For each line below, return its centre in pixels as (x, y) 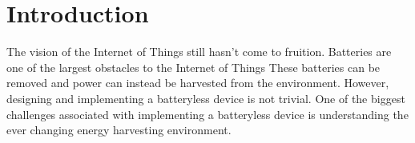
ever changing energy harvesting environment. (119, 130)
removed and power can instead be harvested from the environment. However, (198, 83)
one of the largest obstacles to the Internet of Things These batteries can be (193, 67)
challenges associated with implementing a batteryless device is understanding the (207, 114)
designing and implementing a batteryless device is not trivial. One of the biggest (206, 98)
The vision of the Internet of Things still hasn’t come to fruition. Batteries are (199, 52)
